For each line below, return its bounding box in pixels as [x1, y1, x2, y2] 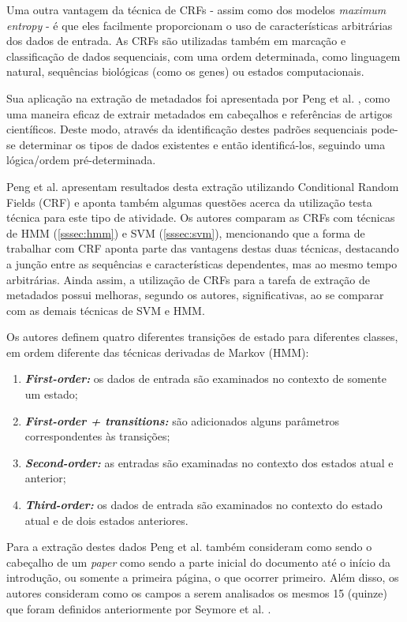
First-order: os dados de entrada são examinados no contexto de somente [24, 370, 386, 387]
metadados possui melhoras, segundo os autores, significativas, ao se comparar [6, 287, 384, 303]
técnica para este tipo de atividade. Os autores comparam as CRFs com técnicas [6, 209, 395, 226]
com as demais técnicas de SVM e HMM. [6, 302, 205, 318]
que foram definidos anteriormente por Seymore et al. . [6, 600, 271, 616]
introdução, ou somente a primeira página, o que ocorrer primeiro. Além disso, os [6, 569, 399, 586]
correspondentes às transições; [24, 428, 170, 444]
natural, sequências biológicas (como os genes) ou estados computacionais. [6, 63, 364, 80]
